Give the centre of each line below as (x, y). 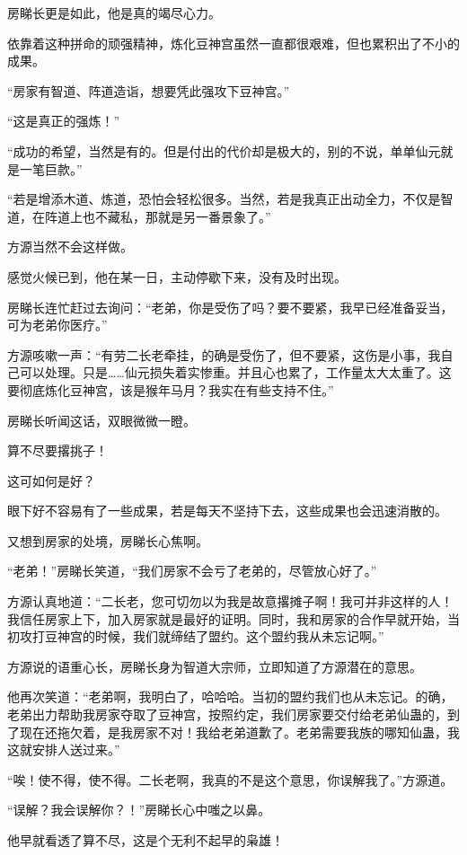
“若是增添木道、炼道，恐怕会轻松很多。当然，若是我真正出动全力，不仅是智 (230, 199)
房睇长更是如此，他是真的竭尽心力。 (114, 13)
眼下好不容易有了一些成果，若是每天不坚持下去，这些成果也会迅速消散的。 (227, 511)
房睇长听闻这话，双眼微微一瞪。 (101, 420)
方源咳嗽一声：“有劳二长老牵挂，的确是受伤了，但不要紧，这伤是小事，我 (224, 354)
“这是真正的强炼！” (64, 121)
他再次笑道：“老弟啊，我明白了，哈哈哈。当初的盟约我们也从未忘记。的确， (230, 696)
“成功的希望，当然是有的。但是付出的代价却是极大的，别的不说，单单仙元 (224, 150)
